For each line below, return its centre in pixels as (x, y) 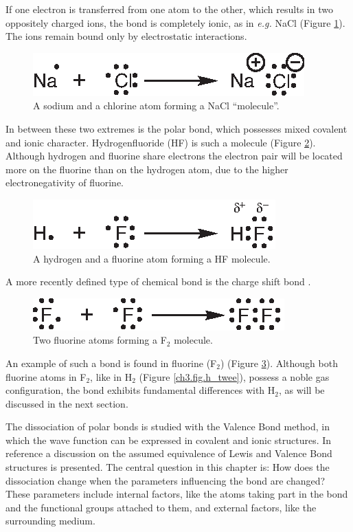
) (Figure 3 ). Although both (279, 363)
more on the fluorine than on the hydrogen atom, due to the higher (147, 169)
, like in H (111, 376)
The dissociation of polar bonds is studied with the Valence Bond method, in (168, 426)
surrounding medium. (50, 521)
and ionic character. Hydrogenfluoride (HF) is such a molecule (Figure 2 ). (161, 142)
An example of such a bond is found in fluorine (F (111, 363)
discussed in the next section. (67, 403)
